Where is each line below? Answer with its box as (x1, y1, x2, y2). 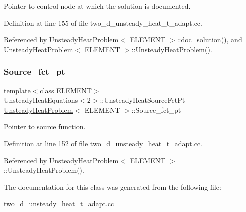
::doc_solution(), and (177, 34, 242, 45)
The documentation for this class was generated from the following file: (4, 181, 221, 192)
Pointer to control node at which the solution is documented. (4, 1, 191, 11)
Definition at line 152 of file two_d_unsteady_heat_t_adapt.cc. (4, 138, 202, 148)
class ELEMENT (40, 85, 92, 95)
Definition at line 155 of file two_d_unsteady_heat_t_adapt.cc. (4, 17, 202, 28)
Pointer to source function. (4, 121, 86, 132)
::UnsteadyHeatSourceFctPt (100, 95, 185, 105)
